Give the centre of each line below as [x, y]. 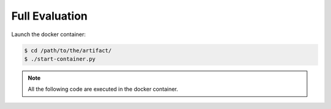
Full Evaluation [50, 16]
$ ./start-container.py [60, 59]
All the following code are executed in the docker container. [103, 89]
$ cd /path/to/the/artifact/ [68, 50]
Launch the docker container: [48, 34]
